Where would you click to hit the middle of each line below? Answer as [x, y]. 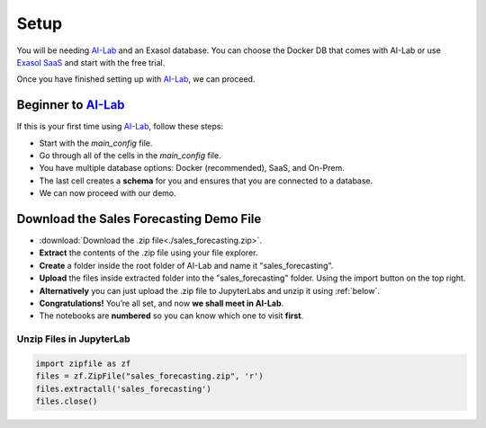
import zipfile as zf [83, 363]
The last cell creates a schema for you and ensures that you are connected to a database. [206, 181]
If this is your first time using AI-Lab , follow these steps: [120, 127]
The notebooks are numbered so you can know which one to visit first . [171, 316]
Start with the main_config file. [96, 143]
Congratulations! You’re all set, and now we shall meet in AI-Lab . [162, 303]
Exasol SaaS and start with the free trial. [91, 62]
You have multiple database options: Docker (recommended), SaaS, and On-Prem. [192, 168]
